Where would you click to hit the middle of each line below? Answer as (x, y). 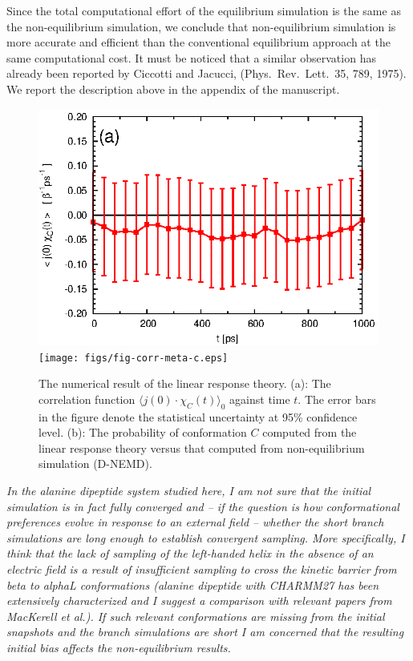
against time (260, 399)
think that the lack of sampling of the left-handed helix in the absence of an (190, 553)
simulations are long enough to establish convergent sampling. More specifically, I (206, 537)
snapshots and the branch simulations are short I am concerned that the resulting (205, 632)
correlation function (87, 399)
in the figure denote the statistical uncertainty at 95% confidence (198, 416)
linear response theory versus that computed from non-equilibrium (202, 447)
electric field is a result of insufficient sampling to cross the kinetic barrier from (202, 568)
